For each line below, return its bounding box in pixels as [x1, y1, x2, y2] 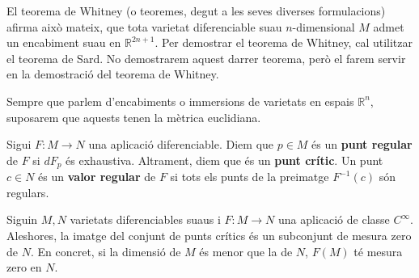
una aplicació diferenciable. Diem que [88, 136, 274, 153]
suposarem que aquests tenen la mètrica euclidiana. [6, 108, 261, 125]
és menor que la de [199, 242, 293, 259]
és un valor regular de [38, 168, 156, 185]
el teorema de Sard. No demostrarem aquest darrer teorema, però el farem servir [6, 49, 406, 66]
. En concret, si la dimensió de [30, 242, 181, 259]
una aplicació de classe [277, 211, 390, 228]
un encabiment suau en [6, 34, 121, 51]
